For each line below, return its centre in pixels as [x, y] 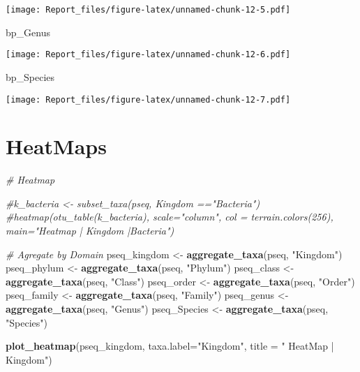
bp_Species [30, 76]
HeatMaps [56, 146]
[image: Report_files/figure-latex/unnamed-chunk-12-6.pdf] [148, 55]
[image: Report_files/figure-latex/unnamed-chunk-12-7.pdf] [148, 99]
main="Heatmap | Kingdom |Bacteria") [90, 231]
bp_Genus [28, 32]
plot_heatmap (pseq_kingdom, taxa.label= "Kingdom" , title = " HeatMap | [170, 346]
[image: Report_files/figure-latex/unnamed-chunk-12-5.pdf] [148, 10]
